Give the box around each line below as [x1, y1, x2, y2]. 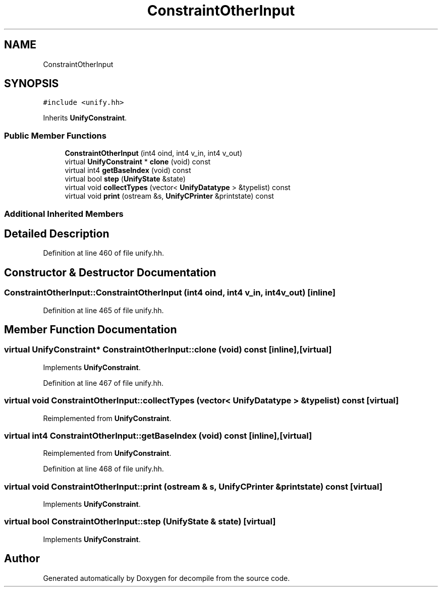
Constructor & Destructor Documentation [4, 266, 216, 279]
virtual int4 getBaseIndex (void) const [65, 166, 191, 175]
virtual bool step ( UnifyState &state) [65, 174, 186, 184]
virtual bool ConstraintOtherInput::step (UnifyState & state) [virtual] [4, 516, 276, 527]
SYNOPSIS [4, 77, 59, 90]
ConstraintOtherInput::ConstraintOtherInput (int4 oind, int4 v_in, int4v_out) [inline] [4, 287, 336, 298]
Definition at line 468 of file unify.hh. [43, 464, 164, 474]
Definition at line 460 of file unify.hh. [43, 249, 164, 258]
